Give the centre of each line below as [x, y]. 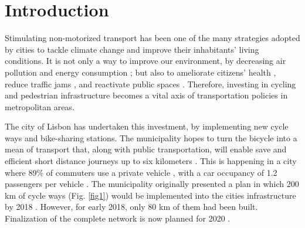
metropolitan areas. [40, 106]
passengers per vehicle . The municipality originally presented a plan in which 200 [152, 184]
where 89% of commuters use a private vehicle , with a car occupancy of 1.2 [141, 172]
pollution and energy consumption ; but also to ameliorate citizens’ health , [140, 72]
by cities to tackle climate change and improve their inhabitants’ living [132, 49]
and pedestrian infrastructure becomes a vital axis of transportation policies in [146, 95]
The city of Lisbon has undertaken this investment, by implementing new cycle [147, 126]
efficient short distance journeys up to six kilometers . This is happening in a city [151, 161]
